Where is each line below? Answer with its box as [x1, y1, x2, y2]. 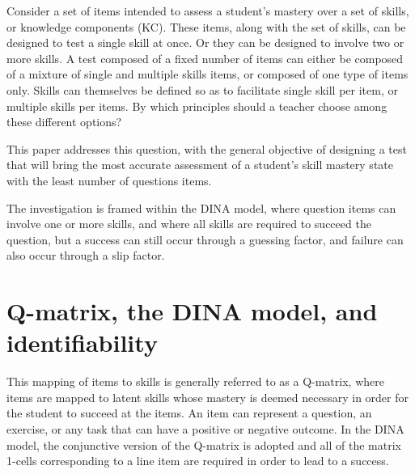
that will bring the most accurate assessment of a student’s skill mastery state [6, 156, 393, 173]
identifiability [6, 326, 158, 359]
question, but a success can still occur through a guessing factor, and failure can [6, 231, 404, 248]
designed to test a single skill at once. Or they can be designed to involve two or [6, 34, 404, 51]
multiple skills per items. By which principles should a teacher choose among [6, 97, 387, 114]
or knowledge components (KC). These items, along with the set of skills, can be [6, 18, 406, 35]
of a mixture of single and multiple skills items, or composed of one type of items [6, 66, 409, 83]
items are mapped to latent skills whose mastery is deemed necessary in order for [6, 388, 409, 405]
